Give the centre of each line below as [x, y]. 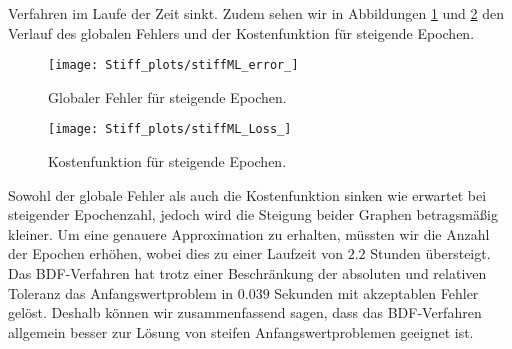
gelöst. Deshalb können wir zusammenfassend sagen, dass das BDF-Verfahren [245, 312]
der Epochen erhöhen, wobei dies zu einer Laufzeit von [176, 253]
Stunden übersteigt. [430, 253]
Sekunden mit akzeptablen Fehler [376, 292]
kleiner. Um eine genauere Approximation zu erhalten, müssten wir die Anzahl [249, 233]
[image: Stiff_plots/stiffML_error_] [173, 65]
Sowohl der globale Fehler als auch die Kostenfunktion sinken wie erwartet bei [247, 194]
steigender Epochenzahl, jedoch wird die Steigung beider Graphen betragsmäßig [253, 214]
